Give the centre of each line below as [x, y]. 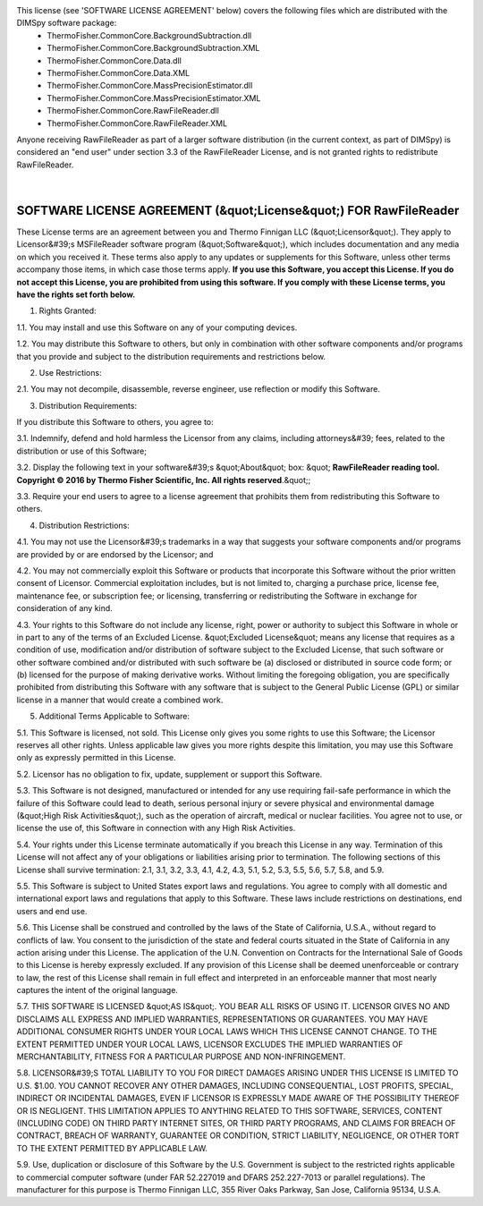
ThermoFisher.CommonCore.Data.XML [119, 72]
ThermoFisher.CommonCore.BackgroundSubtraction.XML [153, 48]
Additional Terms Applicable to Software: [114, 717]
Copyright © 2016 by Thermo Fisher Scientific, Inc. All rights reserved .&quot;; [164, 480]
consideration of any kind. [65, 608]
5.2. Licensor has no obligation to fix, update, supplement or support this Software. [169, 774]
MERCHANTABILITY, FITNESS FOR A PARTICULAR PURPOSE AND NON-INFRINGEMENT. [181, 1057]
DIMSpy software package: [67, 23]
